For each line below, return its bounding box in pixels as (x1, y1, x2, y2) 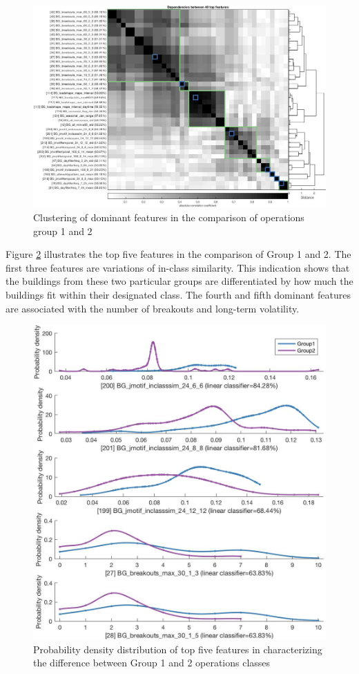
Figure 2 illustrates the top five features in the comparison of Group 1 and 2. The (6, 247, 351, 261)
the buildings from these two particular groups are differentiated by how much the (6, 274, 353, 288)
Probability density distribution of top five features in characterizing (33, 642, 322, 656)
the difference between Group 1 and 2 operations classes (33, 655, 271, 670)
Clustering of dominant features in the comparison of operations (33, 209, 304, 224)
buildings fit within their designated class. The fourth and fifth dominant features (6, 287, 351, 301)
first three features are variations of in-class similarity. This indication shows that (6, 260, 350, 274)
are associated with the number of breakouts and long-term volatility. (6, 301, 300, 315)
